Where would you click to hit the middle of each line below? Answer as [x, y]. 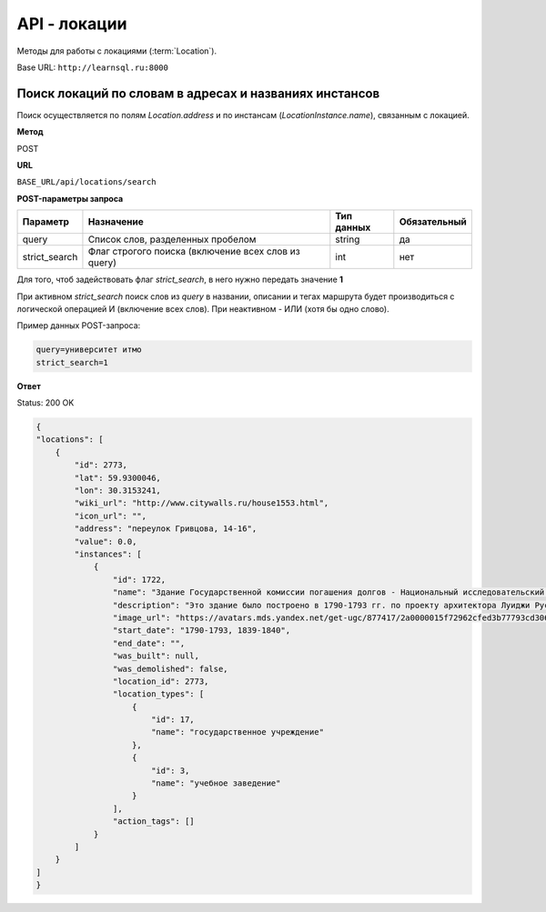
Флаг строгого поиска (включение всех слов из [194, 252]
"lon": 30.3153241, [117, 491]
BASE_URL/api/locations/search [86, 182]
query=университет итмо [89, 350]
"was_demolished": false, [170, 669]
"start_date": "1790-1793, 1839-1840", [202, 631]
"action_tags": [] [153, 822]
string [348, 239]
